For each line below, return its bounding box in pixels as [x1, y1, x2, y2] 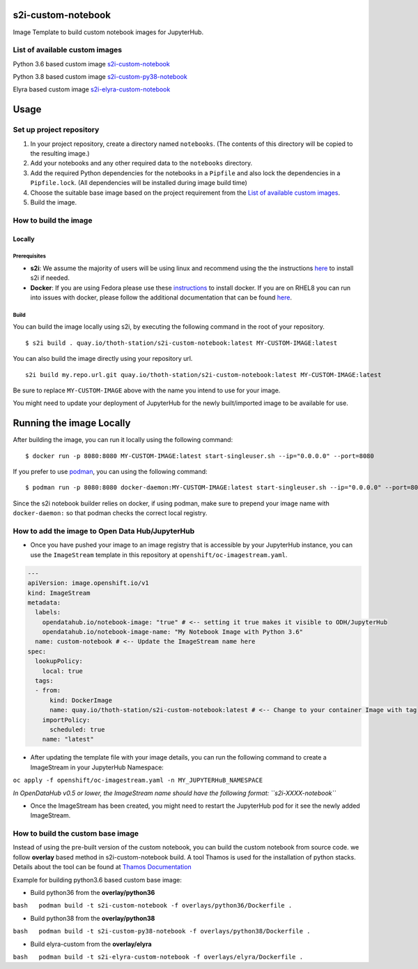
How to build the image [13, 215, 93, 225]
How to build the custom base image [13, 829, 139, 838]
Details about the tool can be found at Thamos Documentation [13, 863, 192, 871]
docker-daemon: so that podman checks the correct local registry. [13, 509, 208, 517]
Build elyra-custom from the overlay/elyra [30, 940, 153, 948]
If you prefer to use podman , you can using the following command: [13, 468, 208, 476]
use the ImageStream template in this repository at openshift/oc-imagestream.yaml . [30, 550, 288, 559]
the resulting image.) [30, 149, 90, 157]
